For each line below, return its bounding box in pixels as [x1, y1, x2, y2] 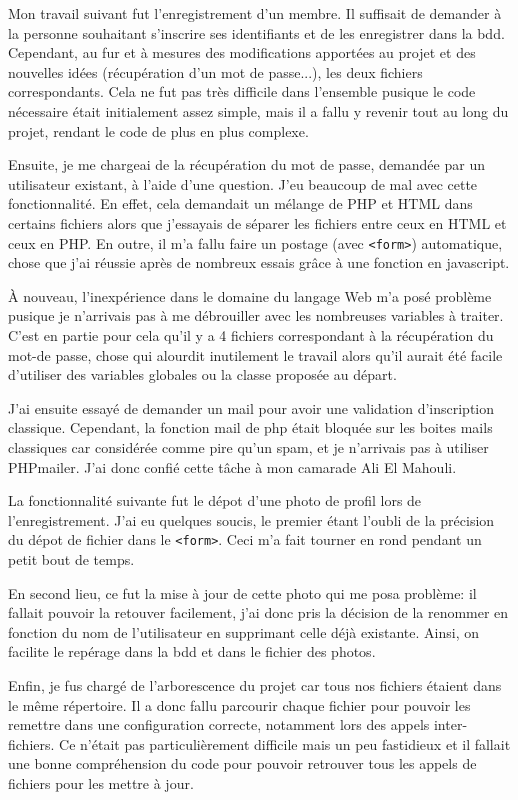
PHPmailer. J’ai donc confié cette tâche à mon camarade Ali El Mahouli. [8, 456, 457, 477]
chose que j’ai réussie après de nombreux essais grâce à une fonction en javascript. [8, 252, 510, 273]
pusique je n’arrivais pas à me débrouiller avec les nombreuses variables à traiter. [8, 305, 504, 326]
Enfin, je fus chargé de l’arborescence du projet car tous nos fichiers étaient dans [8, 674, 502, 695]
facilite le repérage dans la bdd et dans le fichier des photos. [8, 641, 376, 662]
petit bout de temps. [8, 548, 135, 569]
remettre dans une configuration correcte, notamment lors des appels [8, 714, 430, 735]
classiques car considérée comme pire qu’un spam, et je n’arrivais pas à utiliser [8, 436, 489, 457]
